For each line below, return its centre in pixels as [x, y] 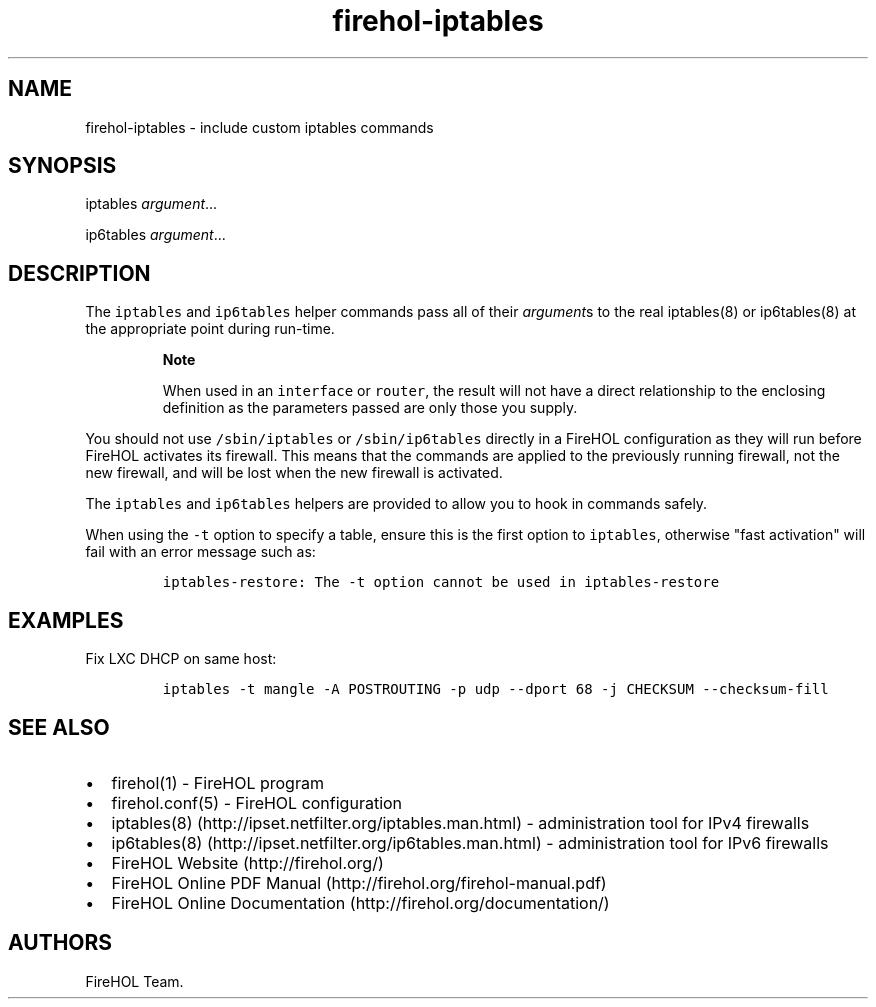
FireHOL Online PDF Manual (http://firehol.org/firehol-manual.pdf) [359, 882]
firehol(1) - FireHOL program [217, 782]
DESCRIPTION [79, 273]
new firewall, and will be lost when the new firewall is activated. [294, 473]
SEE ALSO [59, 727]
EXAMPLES [66, 620]
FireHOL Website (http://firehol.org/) [247, 862]
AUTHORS [60, 943]
